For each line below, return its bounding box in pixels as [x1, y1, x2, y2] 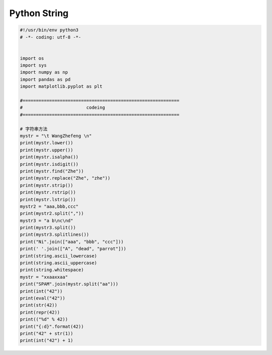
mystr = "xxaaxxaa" [20, 274, 68, 280]
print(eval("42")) [20, 295, 65, 301]
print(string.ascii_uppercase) [20, 260, 98, 266]
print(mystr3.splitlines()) [20, 232, 89, 238]
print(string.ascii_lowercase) [20, 253, 98, 259]
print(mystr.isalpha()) [20, 154, 79, 160]
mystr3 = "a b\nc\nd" [20, 217, 74, 223]
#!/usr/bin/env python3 [20, 27, 79, 33]
